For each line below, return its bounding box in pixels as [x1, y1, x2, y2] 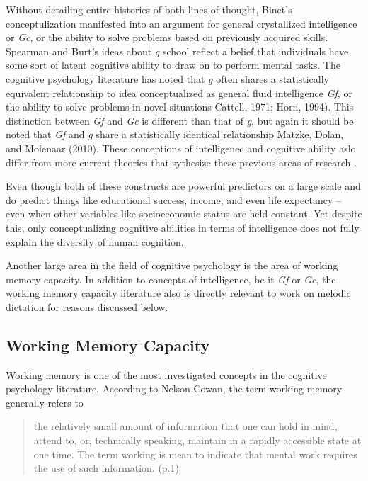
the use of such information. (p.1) [33, 460, 179, 475]
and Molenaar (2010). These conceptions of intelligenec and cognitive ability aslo [6, 140, 356, 155]
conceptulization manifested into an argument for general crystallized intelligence [6, 16, 357, 30]
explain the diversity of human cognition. [6, 234, 184, 249]
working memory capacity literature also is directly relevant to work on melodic [6, 285, 351, 300]
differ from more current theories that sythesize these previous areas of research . [6, 154, 357, 169]
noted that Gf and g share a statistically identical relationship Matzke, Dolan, [6, 127, 344, 142]
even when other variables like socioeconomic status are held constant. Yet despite [6, 206, 362, 221]
